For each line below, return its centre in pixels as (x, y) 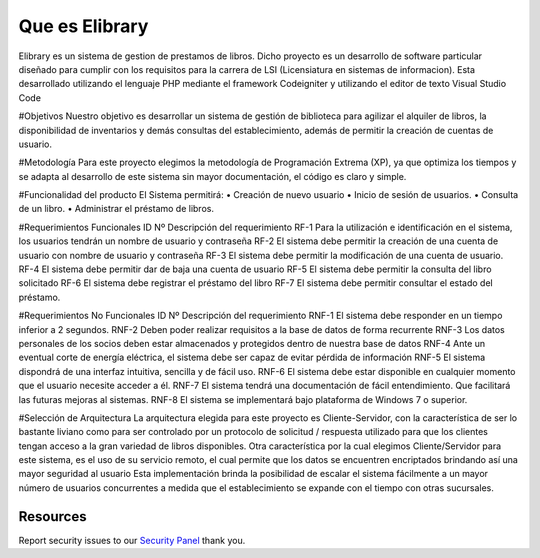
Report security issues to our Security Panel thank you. (132, 540)
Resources (52, 516)
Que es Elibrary (83, 26)
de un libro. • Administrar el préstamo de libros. (116, 209)
